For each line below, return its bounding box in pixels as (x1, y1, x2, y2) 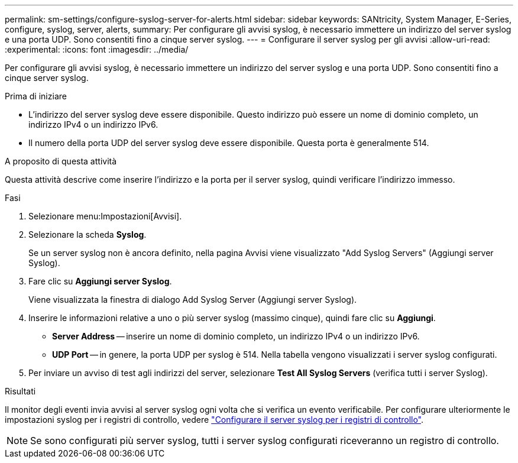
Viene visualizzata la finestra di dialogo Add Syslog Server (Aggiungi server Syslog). (28, 294, 357, 305)
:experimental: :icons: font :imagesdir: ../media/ (5, 44, 189, 54)
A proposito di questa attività (5, 156, 117, 166)
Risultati (5, 386, 36, 396)
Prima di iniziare (5, 91, 67, 101)
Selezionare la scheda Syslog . (28, 229, 147, 239)
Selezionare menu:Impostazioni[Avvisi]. (28, 211, 182, 221)
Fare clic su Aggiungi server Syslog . (28, 276, 172, 286)
